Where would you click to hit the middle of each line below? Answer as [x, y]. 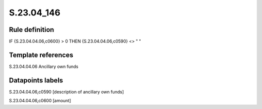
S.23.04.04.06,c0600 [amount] [40, 101]
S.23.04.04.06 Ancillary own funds [44, 66]
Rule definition [32, 30]
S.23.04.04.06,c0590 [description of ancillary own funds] [66, 92]
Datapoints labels [36, 80]
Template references [41, 55]
